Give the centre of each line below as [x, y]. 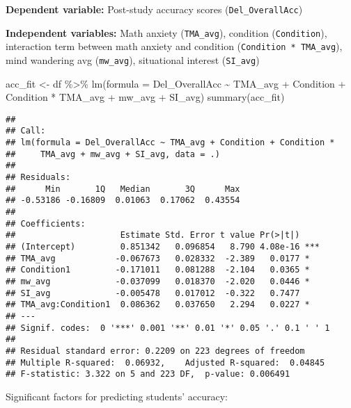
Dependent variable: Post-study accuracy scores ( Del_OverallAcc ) [154, 9]
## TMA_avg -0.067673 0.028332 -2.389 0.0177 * [158, 258]
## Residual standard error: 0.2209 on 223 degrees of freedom [155, 351]
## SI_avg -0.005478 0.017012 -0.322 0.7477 [153, 293]
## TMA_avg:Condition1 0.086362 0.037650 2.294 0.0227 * [158, 305]
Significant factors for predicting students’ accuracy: [117, 396]
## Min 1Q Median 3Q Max [123, 189]
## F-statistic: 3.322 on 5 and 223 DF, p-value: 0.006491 [148, 374]
